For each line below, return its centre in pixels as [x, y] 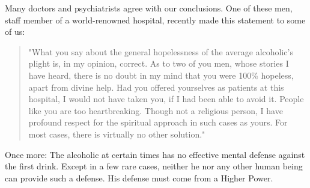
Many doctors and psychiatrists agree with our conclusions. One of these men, [149, 8]
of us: [15, 32]
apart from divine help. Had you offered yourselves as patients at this [156, 87]
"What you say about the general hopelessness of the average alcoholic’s [161, 51]
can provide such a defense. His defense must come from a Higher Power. [139, 177]
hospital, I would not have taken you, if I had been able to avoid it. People [166, 99]
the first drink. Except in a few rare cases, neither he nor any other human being [154, 166]
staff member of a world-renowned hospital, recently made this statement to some [155, 20]
